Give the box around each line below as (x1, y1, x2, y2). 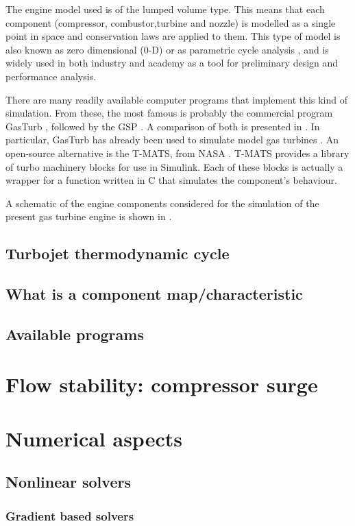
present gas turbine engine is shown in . (5, 209, 172, 224)
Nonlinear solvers (5, 471, 131, 492)
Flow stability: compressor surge (5, 370, 318, 398)
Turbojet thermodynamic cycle (5, 243, 230, 264)
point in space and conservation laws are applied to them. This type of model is (5, 29, 341, 43)
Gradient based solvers (5, 507, 134, 524)
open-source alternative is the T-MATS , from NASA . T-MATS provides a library (5, 145, 350, 160)
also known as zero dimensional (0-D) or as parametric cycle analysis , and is (5, 42, 329, 56)
